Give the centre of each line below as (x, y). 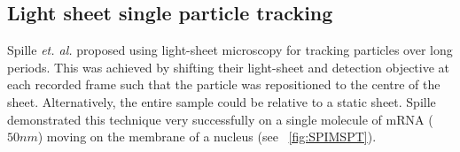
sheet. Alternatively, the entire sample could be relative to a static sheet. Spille (222, 101)
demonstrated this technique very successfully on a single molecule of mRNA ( (220, 119)
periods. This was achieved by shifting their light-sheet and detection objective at (229, 67)
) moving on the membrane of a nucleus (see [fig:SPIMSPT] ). (207, 137)
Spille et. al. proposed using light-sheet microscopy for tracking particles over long (230, 50)
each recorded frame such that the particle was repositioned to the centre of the (224, 84)
